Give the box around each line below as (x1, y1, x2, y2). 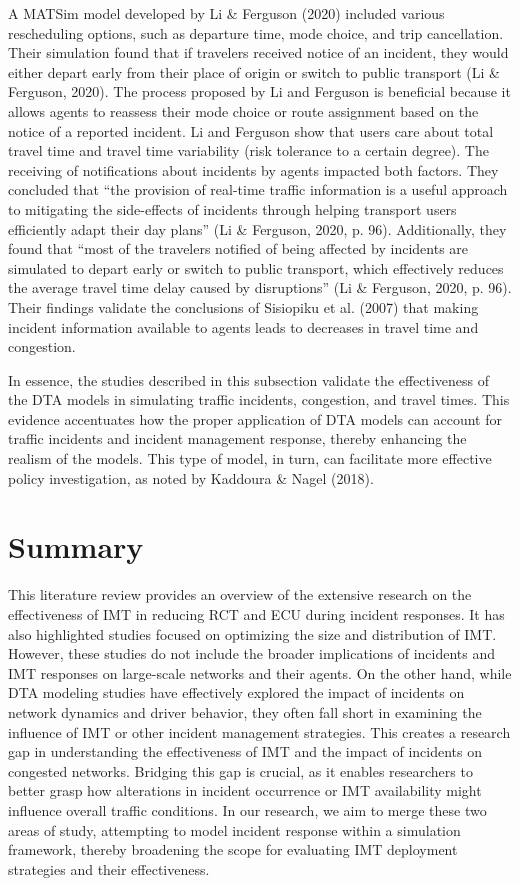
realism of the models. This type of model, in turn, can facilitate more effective (8, 448, 492, 469)
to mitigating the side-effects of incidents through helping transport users (8, 198, 457, 219)
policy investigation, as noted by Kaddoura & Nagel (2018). (8, 467, 374, 488)
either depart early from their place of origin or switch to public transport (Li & (8, 61, 500, 82)
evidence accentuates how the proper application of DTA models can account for (8, 408, 502, 429)
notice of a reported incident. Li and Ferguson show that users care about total (8, 120, 494, 141)
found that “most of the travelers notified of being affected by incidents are (8, 238, 469, 259)
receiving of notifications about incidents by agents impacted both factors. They (8, 159, 499, 180)
